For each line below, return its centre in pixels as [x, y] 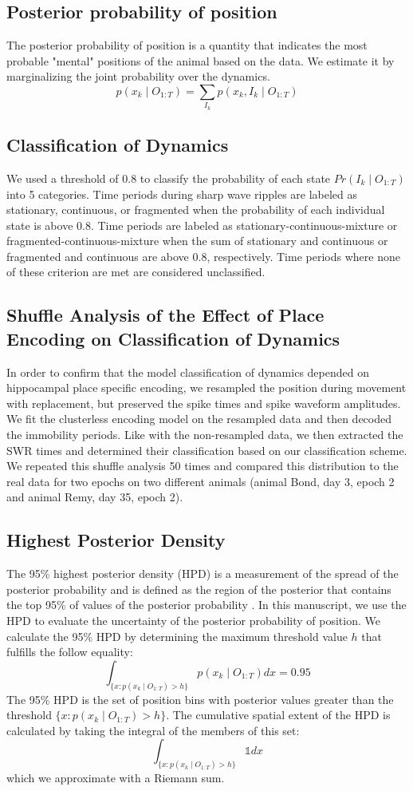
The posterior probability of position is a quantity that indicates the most [187, 45]
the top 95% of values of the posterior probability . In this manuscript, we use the [206, 605]
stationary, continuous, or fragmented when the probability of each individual [196, 210]
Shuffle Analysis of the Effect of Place [165, 315]
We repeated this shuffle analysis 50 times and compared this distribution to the [203, 466]
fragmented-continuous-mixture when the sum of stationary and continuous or [197, 241]
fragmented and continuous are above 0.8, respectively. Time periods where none [203, 256]
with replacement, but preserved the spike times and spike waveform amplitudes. [204, 403]
